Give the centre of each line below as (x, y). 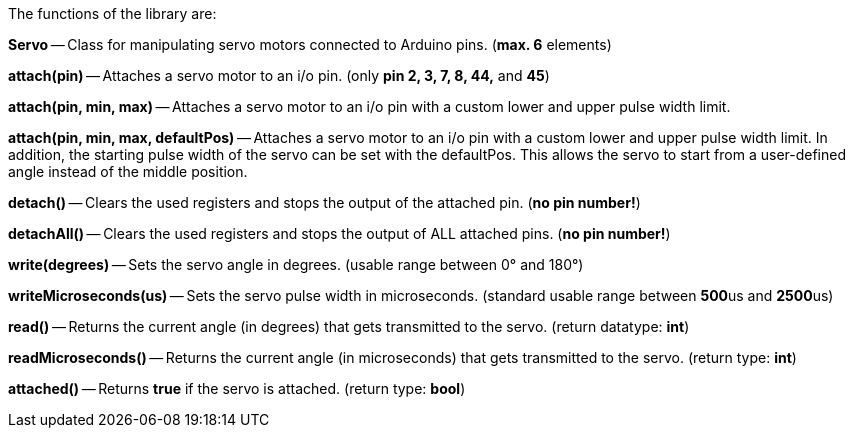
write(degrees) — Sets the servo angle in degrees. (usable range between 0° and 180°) (296, 264)
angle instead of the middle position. (128, 171)
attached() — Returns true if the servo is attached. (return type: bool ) (237, 388)
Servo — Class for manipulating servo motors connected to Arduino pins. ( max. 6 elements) (310, 44)
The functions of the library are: (112, 13)
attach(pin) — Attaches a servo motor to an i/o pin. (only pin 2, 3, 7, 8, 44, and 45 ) (279, 75)
